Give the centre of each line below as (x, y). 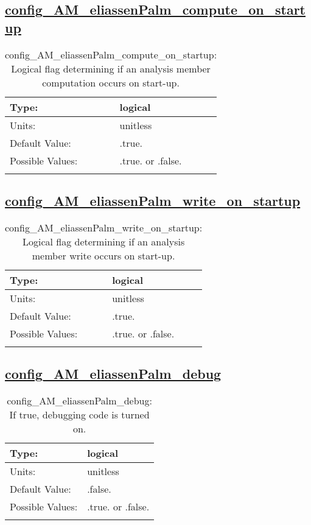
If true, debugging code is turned (79, 414)
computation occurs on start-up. (111, 82)
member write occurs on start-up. (103, 255)
